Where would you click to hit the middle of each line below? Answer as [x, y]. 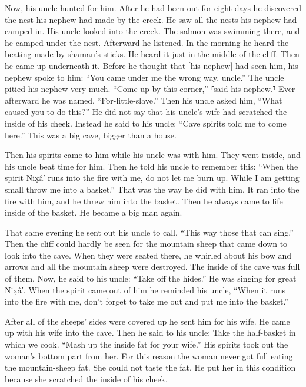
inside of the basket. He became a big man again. [94, 212]
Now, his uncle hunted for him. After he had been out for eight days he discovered [153, 8]
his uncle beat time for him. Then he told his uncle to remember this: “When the [152, 166]
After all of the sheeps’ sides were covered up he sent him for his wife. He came [147, 321]
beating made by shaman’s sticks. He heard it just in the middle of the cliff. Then [152, 54]
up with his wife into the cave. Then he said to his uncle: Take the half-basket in [150, 333]
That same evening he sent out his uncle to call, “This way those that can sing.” [149, 232]
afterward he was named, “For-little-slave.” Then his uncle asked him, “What [144, 100]
